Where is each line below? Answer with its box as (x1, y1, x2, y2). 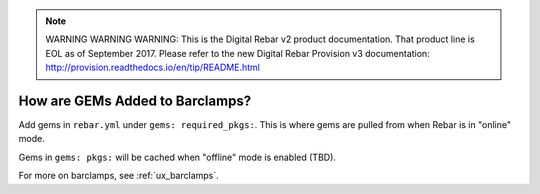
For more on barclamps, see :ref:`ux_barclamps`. (18, 170, 219, 182)
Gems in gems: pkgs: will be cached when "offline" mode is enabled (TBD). (18, 151, 337, 163)
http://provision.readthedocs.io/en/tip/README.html (45, 61, 260, 74)
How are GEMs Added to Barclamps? (18, 92, 252, 109)
